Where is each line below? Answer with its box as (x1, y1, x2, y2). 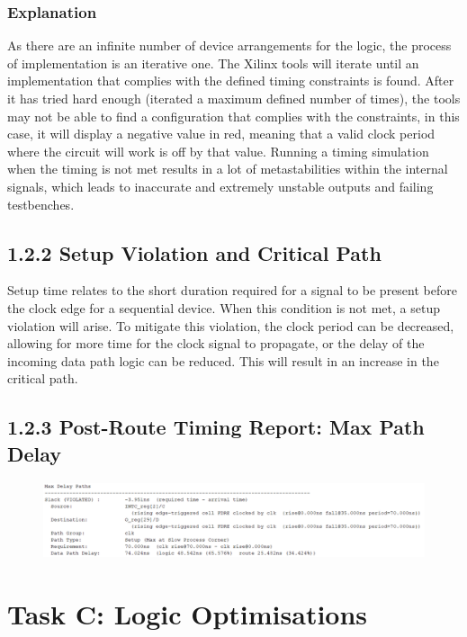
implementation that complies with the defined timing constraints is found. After (7, 71, 454, 90)
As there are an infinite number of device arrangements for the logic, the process (7, 36, 452, 55)
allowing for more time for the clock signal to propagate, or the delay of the (7, 334, 425, 353)
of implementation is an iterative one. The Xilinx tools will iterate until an (7, 53, 419, 72)
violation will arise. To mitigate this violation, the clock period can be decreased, (7, 316, 454, 335)
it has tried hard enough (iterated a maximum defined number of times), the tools (7, 89, 461, 107)
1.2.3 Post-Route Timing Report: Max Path (7, 413, 425, 441)
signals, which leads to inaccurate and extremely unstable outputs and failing (7, 176, 434, 195)
